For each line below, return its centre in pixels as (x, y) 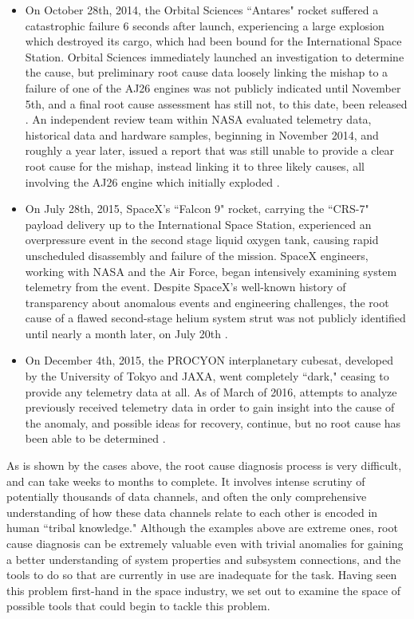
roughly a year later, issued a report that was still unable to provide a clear (209, 150)
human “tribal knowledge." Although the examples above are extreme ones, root (202, 528)
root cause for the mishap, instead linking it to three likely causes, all (195, 166)
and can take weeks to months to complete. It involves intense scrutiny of (186, 481)
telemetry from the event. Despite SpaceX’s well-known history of (185, 287)
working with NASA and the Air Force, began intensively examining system (211, 271)
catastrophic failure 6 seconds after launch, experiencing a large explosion (205, 25)
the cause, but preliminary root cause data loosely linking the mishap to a (207, 72)
